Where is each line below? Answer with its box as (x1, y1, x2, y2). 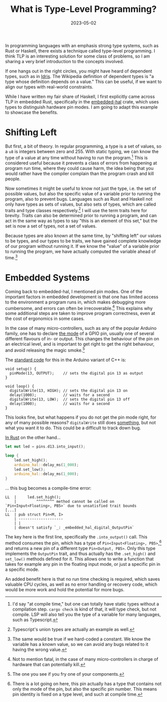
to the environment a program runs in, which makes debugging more (5, 299, 146, 305)
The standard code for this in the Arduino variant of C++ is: (5, 357, 126, 363)
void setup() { (5, 367, 37, 372)
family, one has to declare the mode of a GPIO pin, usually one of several (5, 330, 155, 336)
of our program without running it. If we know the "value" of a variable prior (5, 243, 160, 249)
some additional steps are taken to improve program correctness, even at (5, 311, 156, 316)
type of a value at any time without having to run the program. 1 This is (5, 154, 148, 160)
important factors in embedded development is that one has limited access (5, 294, 159, 300)
